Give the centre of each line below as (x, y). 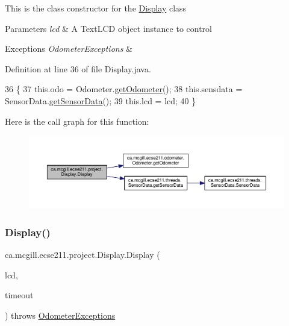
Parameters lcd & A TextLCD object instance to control (108, 28)
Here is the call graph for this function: (77, 121)
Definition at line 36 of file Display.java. (78, 68)
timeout (19, 295)
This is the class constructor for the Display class (96, 8)
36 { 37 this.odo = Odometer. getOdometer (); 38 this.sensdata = (124, 89)
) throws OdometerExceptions (60, 315)
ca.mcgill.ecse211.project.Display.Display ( (82, 255)
